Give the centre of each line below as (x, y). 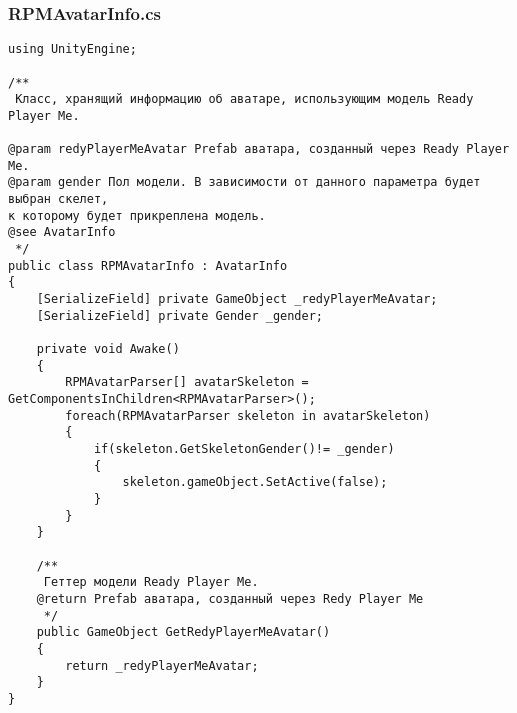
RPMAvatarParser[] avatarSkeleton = (187, 382)
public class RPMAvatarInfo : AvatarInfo (148, 265)
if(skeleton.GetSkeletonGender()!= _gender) (244, 448)
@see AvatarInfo (62, 232)
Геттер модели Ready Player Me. (151, 582)
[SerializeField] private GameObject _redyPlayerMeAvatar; (237, 299)
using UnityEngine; (72, 49)
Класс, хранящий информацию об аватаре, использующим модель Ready (244, 99)
